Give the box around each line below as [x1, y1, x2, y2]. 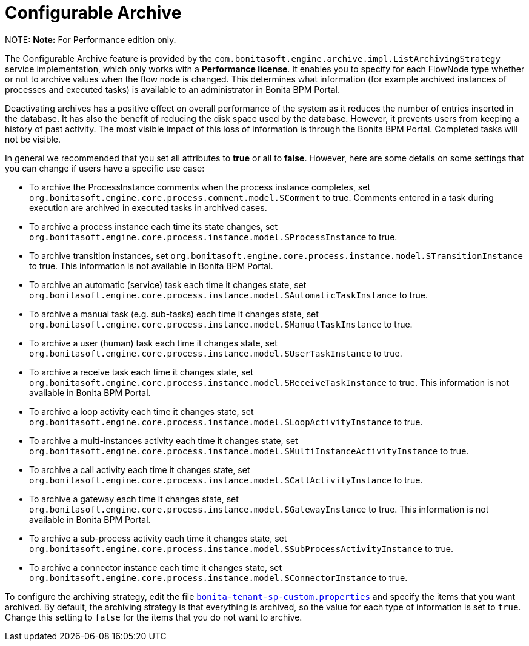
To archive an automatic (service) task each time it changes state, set [29, 279, 307, 290]
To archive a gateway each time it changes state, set [29, 493, 239, 504]
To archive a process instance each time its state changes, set [29, 221, 278, 232]
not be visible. [5, 133, 61, 144]
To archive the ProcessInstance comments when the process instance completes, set [29, 181, 370, 192]
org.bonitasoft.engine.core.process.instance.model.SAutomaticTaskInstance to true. [29, 289, 428, 300]
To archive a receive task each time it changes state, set [29, 366, 254, 377]
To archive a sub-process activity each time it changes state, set [29, 533, 287, 543]
